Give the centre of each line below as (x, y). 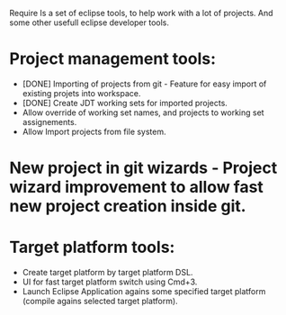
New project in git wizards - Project (143, 168)
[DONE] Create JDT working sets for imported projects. (125, 103)
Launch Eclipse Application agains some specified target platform (144, 292)
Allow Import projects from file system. (94, 131)
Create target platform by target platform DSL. (107, 273)
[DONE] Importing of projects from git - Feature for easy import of (144, 84)
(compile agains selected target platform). (100, 301)
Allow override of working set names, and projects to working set (143, 112)
